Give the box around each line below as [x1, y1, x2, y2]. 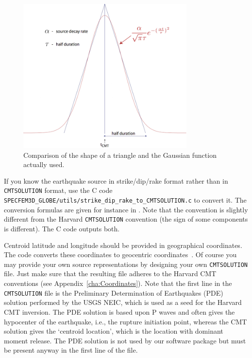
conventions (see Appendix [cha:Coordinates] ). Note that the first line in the [4, 278, 232, 288]
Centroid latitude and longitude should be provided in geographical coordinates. [4, 240, 242, 250]
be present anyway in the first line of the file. [4, 345, 138, 355]
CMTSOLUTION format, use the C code [4, 185, 113, 195]
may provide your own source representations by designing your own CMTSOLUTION [4, 259, 248, 269]
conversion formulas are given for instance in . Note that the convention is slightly [4, 204, 248, 214]
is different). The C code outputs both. [4, 224, 120, 234]
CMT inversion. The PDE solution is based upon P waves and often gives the [4, 306, 235, 317]
